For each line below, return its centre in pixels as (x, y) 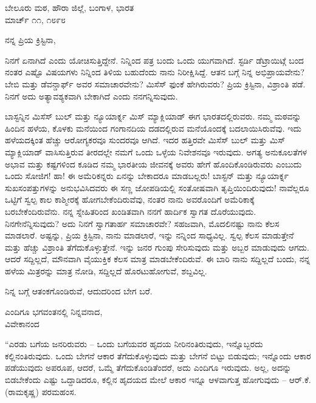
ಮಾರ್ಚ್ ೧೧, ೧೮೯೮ (35, 19)
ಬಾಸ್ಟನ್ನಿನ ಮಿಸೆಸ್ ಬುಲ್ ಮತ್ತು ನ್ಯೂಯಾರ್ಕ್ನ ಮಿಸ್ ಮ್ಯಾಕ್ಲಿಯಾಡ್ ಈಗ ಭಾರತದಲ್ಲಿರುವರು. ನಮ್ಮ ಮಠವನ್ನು (153, 116)
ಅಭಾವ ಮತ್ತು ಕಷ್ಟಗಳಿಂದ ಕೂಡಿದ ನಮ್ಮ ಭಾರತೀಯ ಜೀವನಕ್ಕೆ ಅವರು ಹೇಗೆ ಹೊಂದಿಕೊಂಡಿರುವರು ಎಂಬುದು (153, 164)
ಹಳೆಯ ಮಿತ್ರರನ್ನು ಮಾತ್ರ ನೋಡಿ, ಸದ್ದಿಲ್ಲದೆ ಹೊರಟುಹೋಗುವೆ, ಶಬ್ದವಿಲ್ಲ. (106, 270)
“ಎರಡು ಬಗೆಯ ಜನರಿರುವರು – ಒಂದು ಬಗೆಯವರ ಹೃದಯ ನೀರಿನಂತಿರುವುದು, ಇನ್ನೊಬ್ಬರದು (134, 344)
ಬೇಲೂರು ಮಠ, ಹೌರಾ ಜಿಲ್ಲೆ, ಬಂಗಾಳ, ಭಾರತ (70, 7)
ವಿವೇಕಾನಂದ (22, 323)
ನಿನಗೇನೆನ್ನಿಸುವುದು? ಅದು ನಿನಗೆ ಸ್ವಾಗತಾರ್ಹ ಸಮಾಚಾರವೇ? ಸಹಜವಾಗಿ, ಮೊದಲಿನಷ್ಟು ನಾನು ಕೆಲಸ (142, 223)
